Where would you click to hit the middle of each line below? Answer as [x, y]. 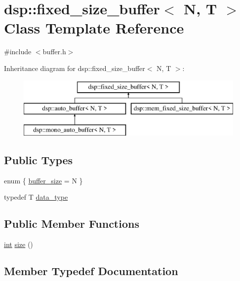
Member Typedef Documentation [91, 271]
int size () [19, 244]
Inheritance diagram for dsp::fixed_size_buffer [75, 68]
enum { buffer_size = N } [43, 180]
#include [18, 52]
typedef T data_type [36, 197]
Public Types [39, 159]
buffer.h [54, 52]
